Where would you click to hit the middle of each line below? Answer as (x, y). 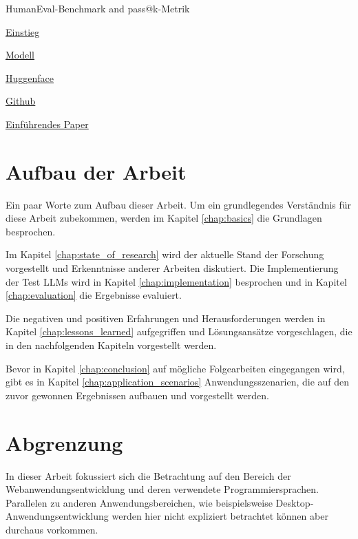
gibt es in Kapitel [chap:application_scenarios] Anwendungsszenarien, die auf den (178, 382)
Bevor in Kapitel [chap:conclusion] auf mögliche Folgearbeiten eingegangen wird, (175, 368)
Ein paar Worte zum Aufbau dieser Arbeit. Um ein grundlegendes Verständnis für (179, 204)
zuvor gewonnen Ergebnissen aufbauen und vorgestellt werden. (137, 395)
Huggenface (30, 77)
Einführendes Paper (47, 124)
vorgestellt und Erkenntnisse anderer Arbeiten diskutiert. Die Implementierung (172, 268)
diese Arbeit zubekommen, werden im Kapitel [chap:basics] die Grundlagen (164, 218)
